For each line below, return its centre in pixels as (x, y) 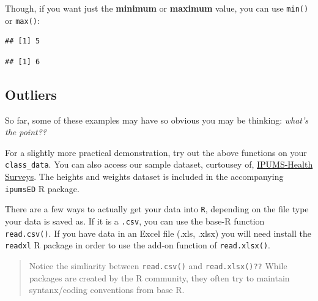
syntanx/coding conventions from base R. (107, 290)
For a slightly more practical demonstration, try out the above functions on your (156, 152)
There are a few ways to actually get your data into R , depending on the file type (157, 209)
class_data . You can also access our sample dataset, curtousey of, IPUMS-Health (159, 164)
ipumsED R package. (42, 188)
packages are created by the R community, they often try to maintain (159, 277)
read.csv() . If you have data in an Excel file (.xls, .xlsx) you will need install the (158, 233)
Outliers (31, 94)
